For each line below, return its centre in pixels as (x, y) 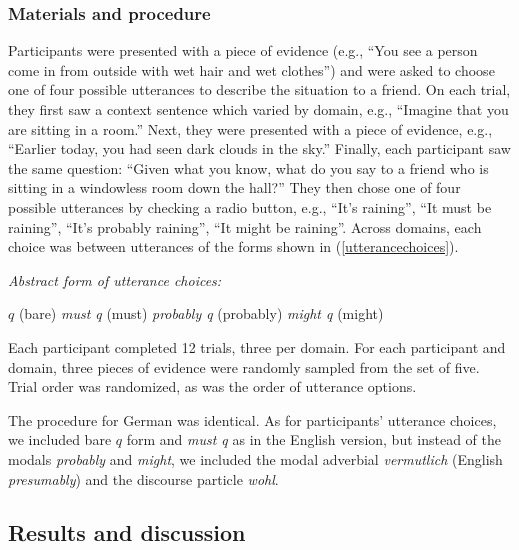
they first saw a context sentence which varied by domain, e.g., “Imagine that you (258, 109)
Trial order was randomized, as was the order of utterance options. (212, 386)
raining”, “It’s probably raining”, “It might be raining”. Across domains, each (245, 226)
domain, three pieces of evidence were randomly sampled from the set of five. (244, 366)
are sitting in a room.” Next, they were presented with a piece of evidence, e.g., (250, 128)
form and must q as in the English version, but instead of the (313, 439)
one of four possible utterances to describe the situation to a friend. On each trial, (259, 89)
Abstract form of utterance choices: (115, 279)
